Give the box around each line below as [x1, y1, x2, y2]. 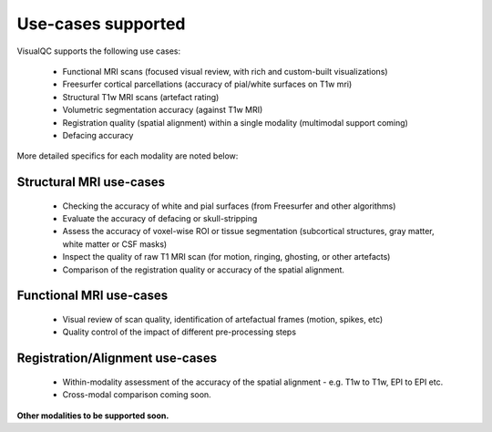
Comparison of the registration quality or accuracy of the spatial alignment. [62, 264, 345, 275]
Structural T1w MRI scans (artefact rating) [62, 91, 220, 102]
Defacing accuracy [62, 129, 134, 140]
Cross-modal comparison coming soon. [62, 389, 211, 400]
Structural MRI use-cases [16, 174, 166, 190]
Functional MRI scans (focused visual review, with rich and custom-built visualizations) [62, 66, 388, 77]
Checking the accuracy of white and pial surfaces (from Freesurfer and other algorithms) [62, 201, 396, 211]
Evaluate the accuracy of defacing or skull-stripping [62, 213, 258, 224]
